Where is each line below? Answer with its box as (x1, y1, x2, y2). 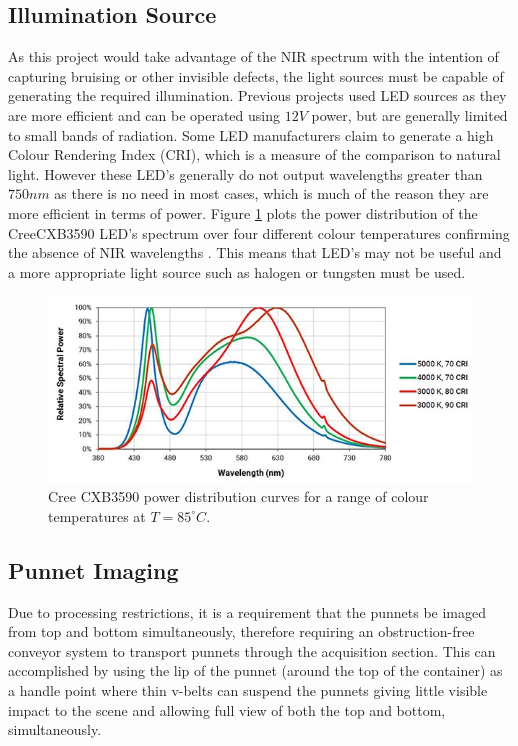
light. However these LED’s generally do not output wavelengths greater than (8, 163, 483, 184)
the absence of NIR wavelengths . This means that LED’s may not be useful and (8, 242, 502, 263)
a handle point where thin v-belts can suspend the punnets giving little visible (8, 680, 488, 701)
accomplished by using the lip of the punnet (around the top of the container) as (8, 660, 503, 681)
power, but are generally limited (311, 104, 508, 125)
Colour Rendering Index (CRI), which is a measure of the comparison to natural (8, 144, 501, 165)
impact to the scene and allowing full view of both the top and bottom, (8, 699, 446, 720)
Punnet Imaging (8, 554, 179, 585)
